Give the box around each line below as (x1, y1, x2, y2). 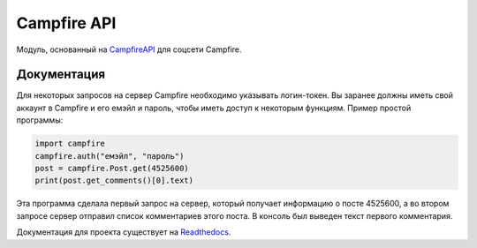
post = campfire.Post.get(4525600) (34, 163, 189, 173)
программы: (16, 115, 64, 125)
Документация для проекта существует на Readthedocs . (16, 227, 231, 237)
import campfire (34, 139, 106, 149)
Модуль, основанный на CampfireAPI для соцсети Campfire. (16, 44, 242, 55)
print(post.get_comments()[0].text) (34, 176, 194, 185)
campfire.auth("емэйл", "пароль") (34, 151, 185, 161)
